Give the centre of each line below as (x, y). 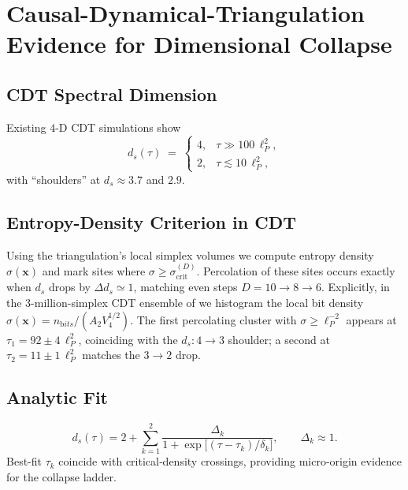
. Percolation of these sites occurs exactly (296, 271)
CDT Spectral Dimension (112, 94)
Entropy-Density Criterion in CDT (152, 221)
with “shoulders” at (54, 179)
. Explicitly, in (355, 287)
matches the (111, 355)
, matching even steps (185, 287)
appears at (371, 319)
